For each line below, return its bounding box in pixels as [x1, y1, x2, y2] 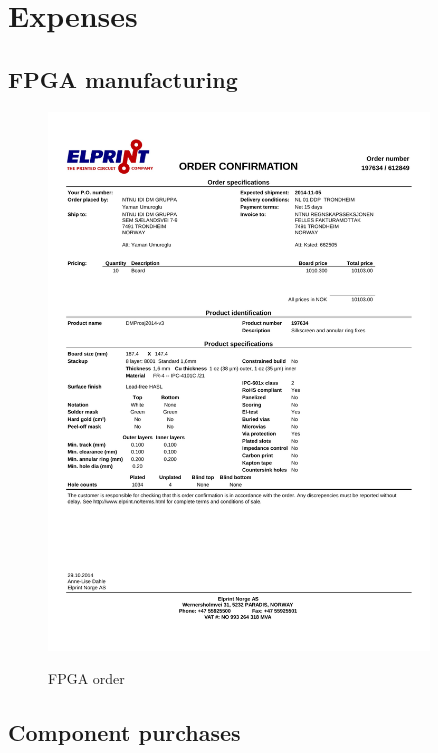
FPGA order [48, 668, 125, 689]
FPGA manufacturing [8, 63, 238, 94]
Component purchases [8, 717, 241, 748]
